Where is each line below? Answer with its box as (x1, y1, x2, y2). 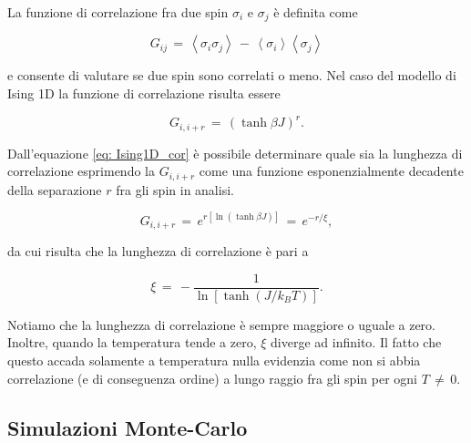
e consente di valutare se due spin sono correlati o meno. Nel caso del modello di (7, 66, 456, 85)
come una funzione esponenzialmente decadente (199, 161, 464, 180)
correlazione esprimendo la (7, 161, 155, 180)
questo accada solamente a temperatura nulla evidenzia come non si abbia (7, 351, 421, 370)
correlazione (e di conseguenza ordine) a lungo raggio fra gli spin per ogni (7, 368, 417, 387)
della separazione (7, 180, 102, 199)
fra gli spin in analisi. (116, 180, 234, 199)
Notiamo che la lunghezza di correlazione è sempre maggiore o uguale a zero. (7, 314, 435, 334)
